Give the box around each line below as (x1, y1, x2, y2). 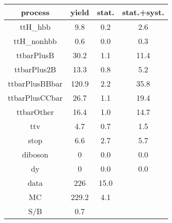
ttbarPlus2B (14, 64, 56, 75)
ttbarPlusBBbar (8, 78, 63, 89)
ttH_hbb (19, 21, 51, 32)
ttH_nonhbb (13, 35, 57, 46)
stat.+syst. (122, 6, 165, 18)
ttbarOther (16, 106, 54, 117)
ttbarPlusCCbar (8, 92, 63, 103)
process (20, 6, 50, 18)
